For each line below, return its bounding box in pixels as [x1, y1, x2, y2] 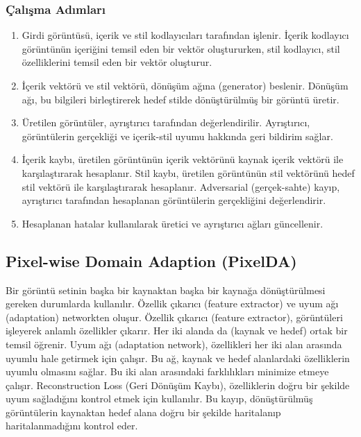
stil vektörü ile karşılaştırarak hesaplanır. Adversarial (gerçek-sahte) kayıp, [22, 179, 340, 194]
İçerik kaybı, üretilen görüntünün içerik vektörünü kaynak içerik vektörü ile [22, 152, 344, 166]
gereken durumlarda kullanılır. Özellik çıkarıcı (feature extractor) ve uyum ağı [6, 296, 339, 311]
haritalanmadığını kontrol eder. [6, 418, 138, 433]
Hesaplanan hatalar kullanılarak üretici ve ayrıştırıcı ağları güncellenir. [22, 216, 324, 230]
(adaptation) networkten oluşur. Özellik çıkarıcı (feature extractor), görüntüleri [6, 309, 343, 324]
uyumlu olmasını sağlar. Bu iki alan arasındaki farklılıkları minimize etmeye [6, 364, 329, 379]
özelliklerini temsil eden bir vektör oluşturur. [22, 55, 212, 69]
